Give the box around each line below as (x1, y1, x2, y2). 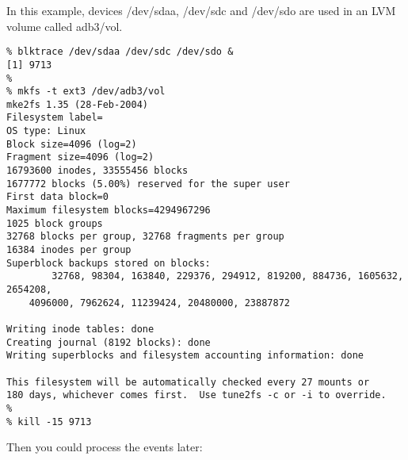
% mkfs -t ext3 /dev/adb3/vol (6, 86, 166, 98)
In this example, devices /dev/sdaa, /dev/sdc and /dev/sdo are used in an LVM (6, 2, 396, 18)
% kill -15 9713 (6, 416, 92, 427)
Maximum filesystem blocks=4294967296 (6, 205, 211, 217)
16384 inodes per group (6, 244, 132, 256)
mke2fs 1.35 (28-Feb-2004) (6, 98, 148, 110)
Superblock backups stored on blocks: (6, 257, 211, 269)
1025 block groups (6, 217, 103, 229)
